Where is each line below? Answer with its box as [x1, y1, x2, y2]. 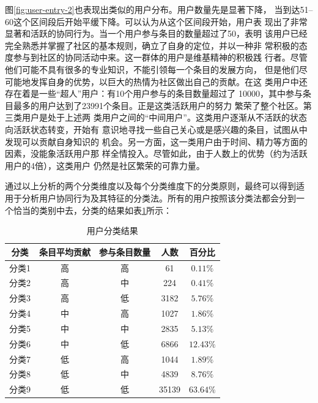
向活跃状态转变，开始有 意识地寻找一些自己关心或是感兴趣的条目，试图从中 [5, 122, 308, 135]
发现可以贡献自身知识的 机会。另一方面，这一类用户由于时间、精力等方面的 [5, 135, 308, 148]
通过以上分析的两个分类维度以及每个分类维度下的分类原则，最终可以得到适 [5, 179, 305, 192]
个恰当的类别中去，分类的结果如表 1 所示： [5, 203, 172, 216]
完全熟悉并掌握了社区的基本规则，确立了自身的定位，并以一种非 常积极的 [5, 39, 299, 51]
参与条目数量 [99, 245, 150, 258]
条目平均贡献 [39, 245, 91, 258]
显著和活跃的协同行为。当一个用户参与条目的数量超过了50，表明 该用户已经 [5, 27, 308, 40]
